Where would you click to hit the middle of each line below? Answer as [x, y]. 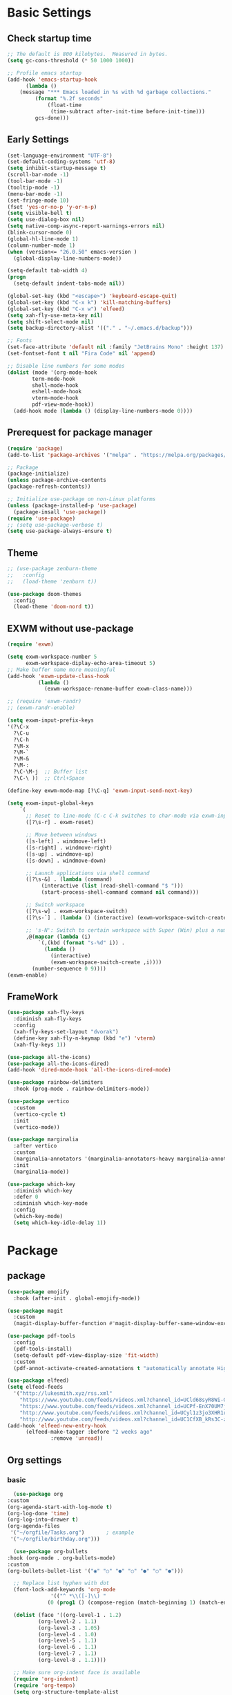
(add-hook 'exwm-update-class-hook [58, 676]
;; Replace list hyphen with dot [61, 1583]
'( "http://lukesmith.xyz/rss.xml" [63, 1394]
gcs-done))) [52, 118]
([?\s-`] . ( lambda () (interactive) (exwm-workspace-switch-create [126, 917]
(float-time [64, 105]
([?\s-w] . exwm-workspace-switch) [77, 911]
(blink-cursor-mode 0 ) [40, 233]
